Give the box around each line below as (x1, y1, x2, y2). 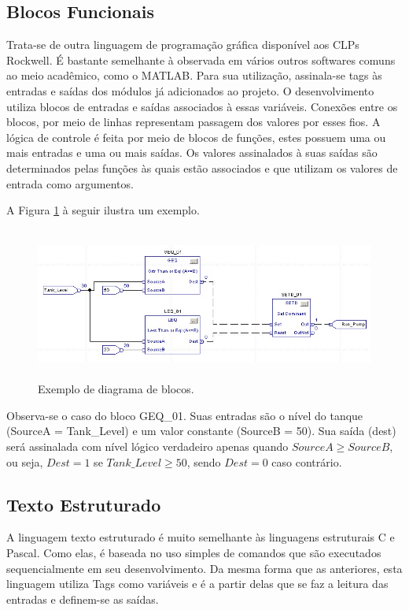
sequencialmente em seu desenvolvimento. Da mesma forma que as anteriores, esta (6, 560, 403, 576)
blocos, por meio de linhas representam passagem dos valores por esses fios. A (6, 113, 381, 130)
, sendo (186, 453, 221, 470)
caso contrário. (271, 453, 342, 470)
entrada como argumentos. (6, 175, 134, 192)
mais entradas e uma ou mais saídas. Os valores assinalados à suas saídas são (6, 144, 378, 161)
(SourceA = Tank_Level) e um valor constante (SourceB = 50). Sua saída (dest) (6, 422, 396, 439)
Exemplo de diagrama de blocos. (38, 381, 194, 397)
